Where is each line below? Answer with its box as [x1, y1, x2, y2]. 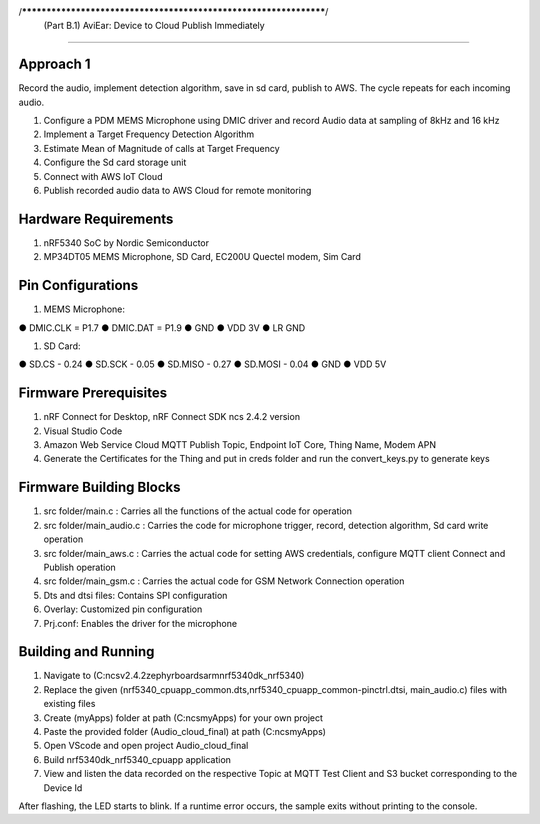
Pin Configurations [18, 277, 139, 294]
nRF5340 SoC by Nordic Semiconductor [43, 236, 210, 249]
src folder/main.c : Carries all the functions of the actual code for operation [43, 505, 353, 517]
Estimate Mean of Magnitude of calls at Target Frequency [43, 142, 280, 154]
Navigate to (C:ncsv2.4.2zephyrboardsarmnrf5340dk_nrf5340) [43, 670, 305, 682]
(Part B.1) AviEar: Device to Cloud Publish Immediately [43, 20, 265, 32]
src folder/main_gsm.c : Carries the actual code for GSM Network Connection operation [43, 575, 405, 587]
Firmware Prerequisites [18, 385, 168, 402]
